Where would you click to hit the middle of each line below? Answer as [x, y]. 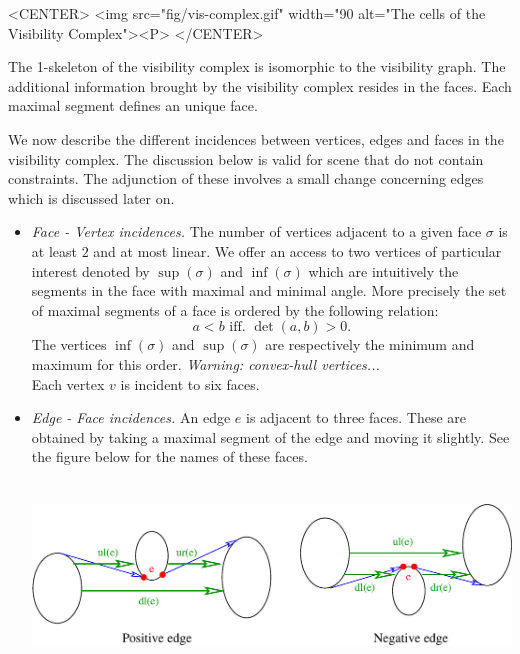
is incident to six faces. [190, 383]
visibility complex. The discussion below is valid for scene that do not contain [246, 158]
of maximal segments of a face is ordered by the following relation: [235, 309]
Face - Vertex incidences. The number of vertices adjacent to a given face [256, 231]
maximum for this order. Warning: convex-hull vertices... [205, 363]
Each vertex [68, 383]
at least [54, 250]
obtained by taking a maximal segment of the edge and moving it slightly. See [270, 436]
